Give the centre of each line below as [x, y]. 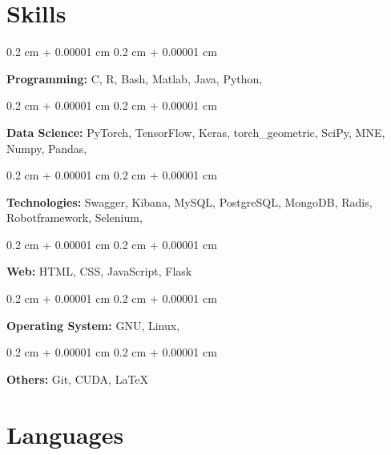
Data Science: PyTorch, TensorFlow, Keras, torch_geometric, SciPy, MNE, [196, 132]
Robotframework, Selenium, [75, 217]
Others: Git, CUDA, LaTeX [78, 378]
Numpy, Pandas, [47, 148]
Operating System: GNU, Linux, [93, 325]
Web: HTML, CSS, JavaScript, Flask [99, 271]
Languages [65, 434]
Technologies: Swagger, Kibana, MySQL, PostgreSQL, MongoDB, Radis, [189, 201]
